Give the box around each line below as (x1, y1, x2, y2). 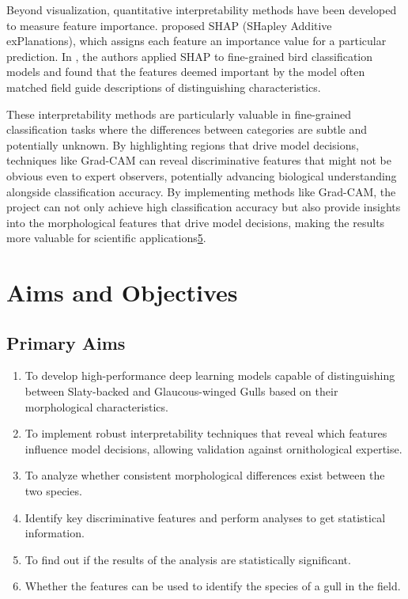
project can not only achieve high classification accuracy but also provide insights (6, 199, 401, 215)
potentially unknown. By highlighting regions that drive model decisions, (6, 136, 359, 153)
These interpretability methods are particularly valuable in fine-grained (6, 105, 351, 122)
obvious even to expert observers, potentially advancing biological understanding (6, 167, 397, 184)
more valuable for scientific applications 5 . (6, 229, 206, 246)
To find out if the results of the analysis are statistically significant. (25, 551, 351, 567)
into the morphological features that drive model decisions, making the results (6, 214, 385, 230)
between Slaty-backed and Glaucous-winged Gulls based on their (25, 383, 338, 400)
